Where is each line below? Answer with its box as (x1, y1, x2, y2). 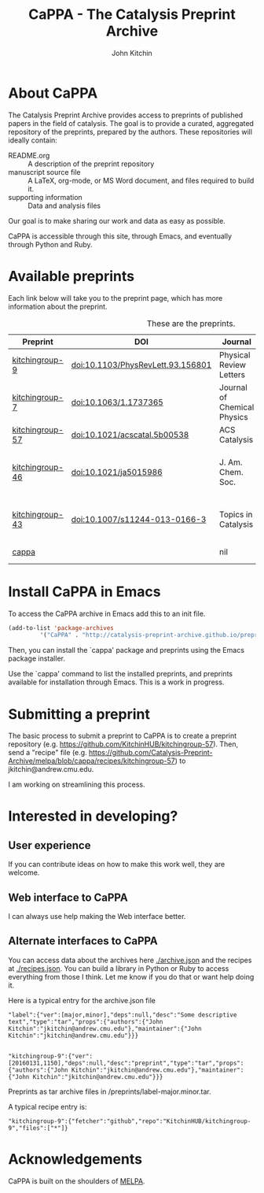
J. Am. (218, 457, 243, 468)
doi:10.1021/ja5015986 (71, 466, 163, 477)
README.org (8, 150, 50, 160)
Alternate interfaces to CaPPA (8, 935, 159, 948)
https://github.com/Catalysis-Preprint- (89, 748, 214, 758)
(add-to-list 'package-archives (8, 624, 114, 632)
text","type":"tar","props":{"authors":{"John (8, 1017, 163, 1025)
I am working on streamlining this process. (8, 780, 145, 789)
